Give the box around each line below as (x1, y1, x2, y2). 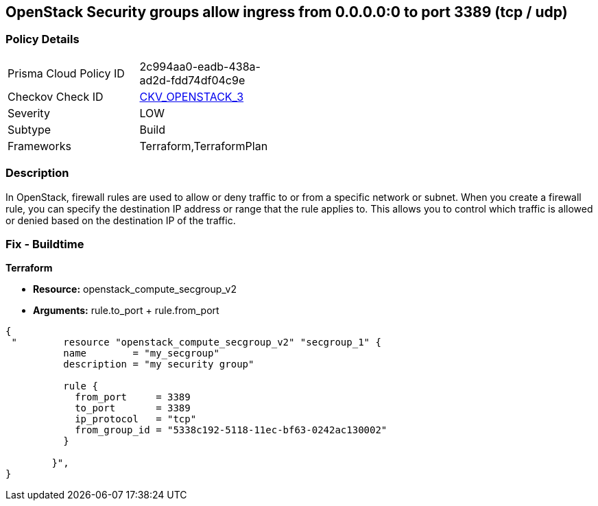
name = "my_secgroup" (63, 348, 219, 359)
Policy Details (5, 32, 80, 47)
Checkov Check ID (8, 89, 104, 104)
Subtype (8, 122, 51, 136)
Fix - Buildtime (5, 237, 84, 251)
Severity (8, 106, 50, 120)
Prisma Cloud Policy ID (8, 66, 125, 80)
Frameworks (8, 138, 71, 153)
